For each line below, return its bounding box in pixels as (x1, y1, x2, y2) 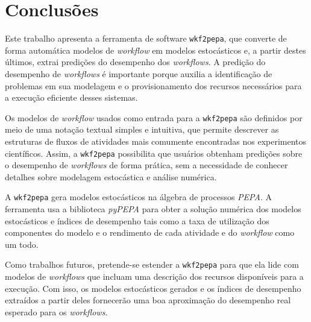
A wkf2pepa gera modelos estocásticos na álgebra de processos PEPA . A (5, 191, 272, 203)
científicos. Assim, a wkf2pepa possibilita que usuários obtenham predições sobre (5, 147, 303, 159)
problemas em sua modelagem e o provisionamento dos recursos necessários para (5, 79, 302, 92)
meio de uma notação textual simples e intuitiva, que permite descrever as (5, 123, 279, 136)
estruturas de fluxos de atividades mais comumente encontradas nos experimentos (5, 135, 307, 147)
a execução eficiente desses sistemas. (5, 91, 138, 104)
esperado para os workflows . (5, 305, 108, 318)
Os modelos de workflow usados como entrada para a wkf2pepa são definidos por (5, 111, 303, 124)
